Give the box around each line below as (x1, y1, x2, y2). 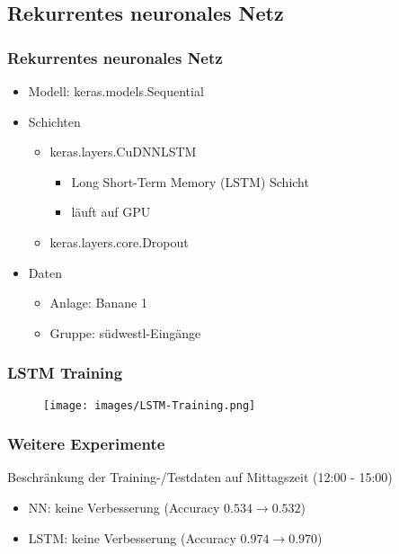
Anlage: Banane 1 (49, 293, 147, 312)
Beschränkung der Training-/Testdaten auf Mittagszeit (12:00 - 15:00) (7, 468, 393, 487)
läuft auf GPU (71, 202, 151, 221)
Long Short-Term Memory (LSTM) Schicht (71, 172, 309, 191)
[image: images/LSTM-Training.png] (43, 398, 256, 412)
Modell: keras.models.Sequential (28, 82, 204, 100)
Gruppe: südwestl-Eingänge (49, 323, 201, 342)
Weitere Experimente (7, 433, 165, 455)
